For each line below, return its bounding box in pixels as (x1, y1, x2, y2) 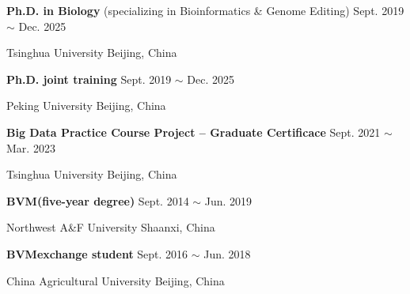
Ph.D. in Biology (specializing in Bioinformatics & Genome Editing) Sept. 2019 (6, 2, 404, 18)
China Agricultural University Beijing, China (6, 272, 225, 288)
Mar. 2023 (6, 139, 55, 156)
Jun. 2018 (203, 245, 251, 262)
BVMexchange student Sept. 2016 (6, 245, 188, 262)
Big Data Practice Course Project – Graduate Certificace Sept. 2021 (6, 123, 381, 140)
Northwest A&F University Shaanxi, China (6, 219, 215, 236)
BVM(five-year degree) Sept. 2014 (6, 192, 189, 209)
